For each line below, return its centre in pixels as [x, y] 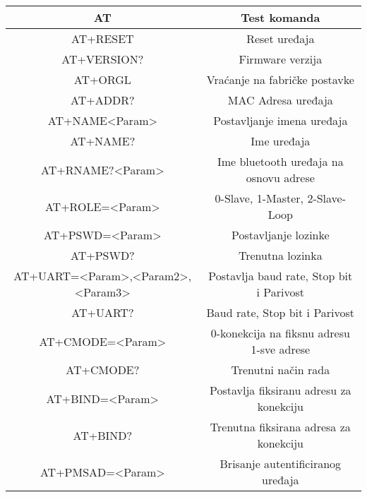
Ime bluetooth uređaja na [280, 161]
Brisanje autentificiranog [281, 463]
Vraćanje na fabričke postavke [280, 79]
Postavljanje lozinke [281, 235]
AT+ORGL [102, 79]
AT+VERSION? [103, 59]
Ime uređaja [281, 141]
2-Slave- [327, 198]
